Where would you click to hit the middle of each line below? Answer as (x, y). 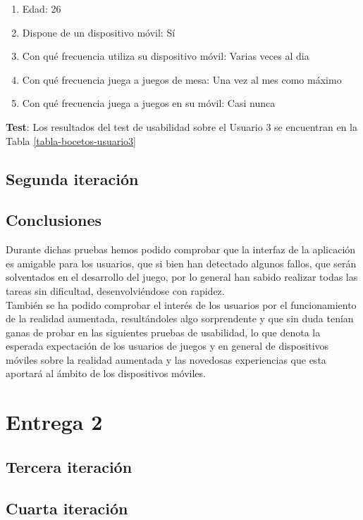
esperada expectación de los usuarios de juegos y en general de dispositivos (167, 346)
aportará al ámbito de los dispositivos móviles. (106, 373)
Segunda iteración (72, 178)
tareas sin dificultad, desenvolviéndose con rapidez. (115, 290)
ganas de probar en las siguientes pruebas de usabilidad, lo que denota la (163, 332)
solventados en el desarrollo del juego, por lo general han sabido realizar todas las (182, 277)
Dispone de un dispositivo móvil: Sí (99, 32)
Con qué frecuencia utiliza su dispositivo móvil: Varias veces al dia (166, 56)
